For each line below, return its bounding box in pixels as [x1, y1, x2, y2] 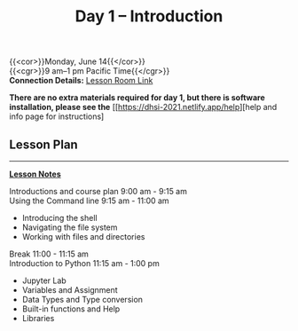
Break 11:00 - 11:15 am [9, 248, 89, 259]
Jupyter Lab [21, 275, 67, 286]
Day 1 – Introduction [74, 6, 223, 27]
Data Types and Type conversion [21, 295, 144, 304]
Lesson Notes [9, 169, 61, 179]
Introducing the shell [21, 213, 98, 223]
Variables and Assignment [21, 285, 118, 295]
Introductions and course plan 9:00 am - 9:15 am [9, 186, 188, 196]
